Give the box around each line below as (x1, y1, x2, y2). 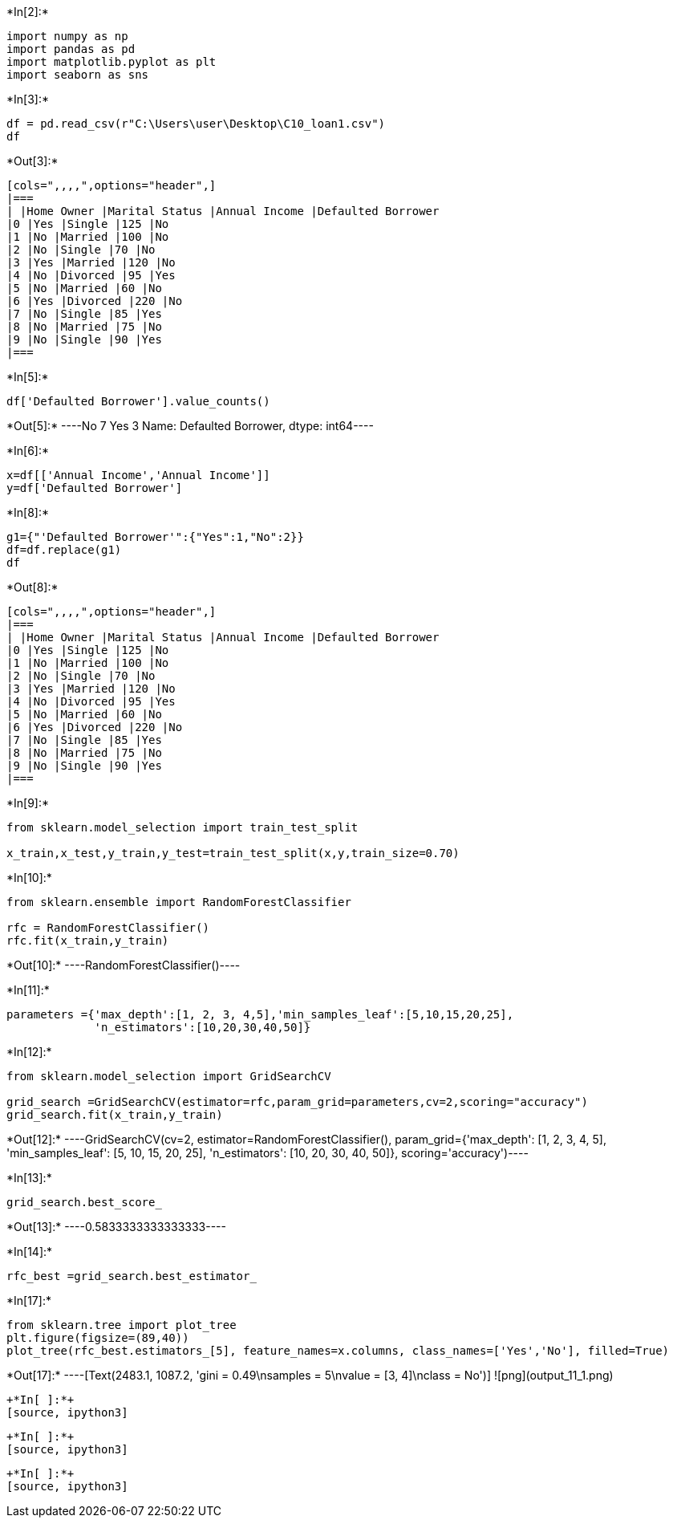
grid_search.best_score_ (6, 1196, 162, 1209)
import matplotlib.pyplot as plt (6, 55, 217, 68)
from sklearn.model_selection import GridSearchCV (6, 1070, 331, 1083)
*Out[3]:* (6, 154, 59, 168)
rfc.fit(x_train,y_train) (6, 934, 169, 947)
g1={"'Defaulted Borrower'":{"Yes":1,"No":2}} (6, 530, 304, 543)
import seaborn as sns (6, 68, 149, 81)
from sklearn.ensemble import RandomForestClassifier (6, 896, 351, 908)
